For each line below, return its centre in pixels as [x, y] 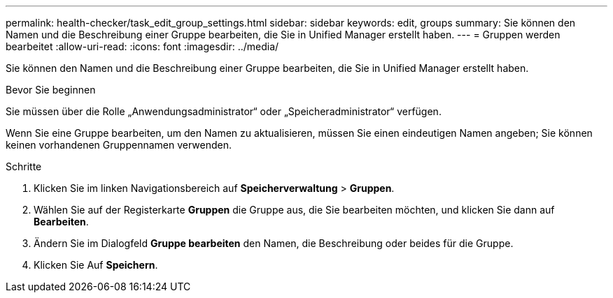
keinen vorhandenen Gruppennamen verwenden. [119, 145]
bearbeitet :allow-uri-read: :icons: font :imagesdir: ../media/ [142, 46]
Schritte [24, 166]
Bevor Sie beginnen [51, 90]
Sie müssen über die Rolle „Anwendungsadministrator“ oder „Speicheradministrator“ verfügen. [224, 111]
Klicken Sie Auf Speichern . [96, 265]
